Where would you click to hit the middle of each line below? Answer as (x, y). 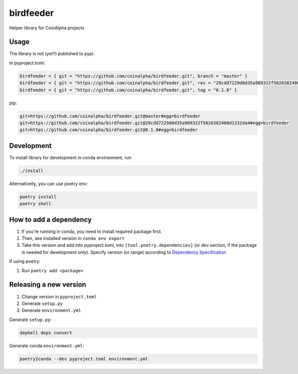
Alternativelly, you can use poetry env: (48, 183)
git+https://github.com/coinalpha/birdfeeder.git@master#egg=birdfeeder (110, 116)
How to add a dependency (50, 219)
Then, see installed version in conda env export (73, 238)
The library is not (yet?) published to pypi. (52, 54)
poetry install (38, 197)
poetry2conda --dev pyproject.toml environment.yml (84, 359)
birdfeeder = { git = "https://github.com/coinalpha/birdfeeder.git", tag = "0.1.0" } (128, 90)
